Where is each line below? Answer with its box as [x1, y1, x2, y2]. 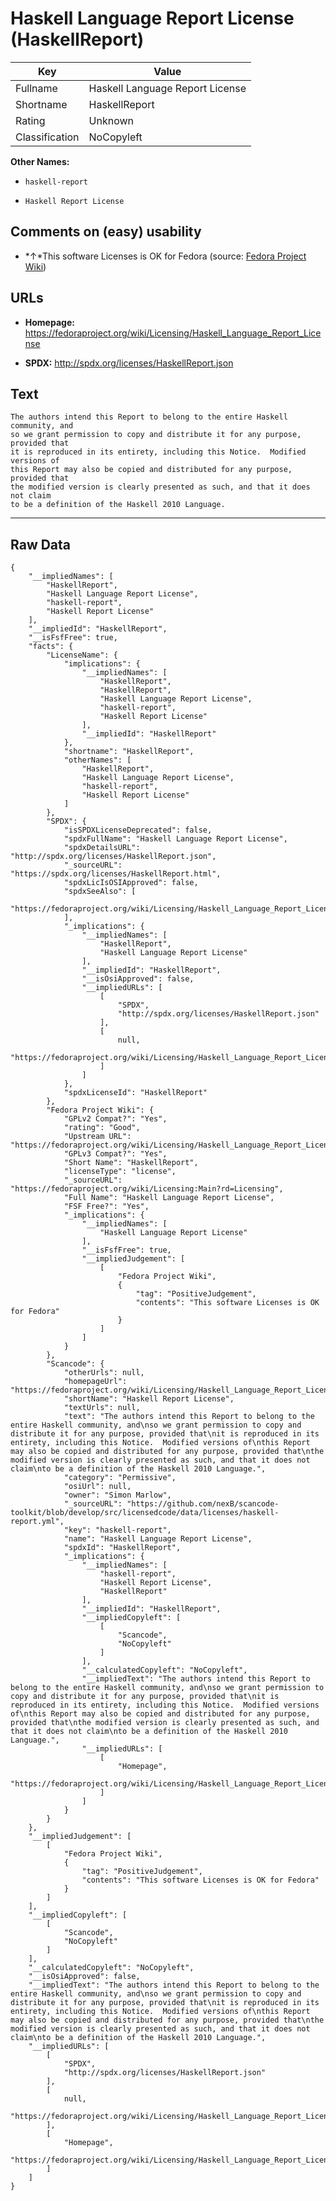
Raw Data [10, 536, 72, 553]
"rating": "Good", [63, 1123, 141, 1133]
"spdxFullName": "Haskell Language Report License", [63, 834, 288, 844]
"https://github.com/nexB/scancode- [126, 1499, 280, 1509]
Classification [15, 130, 80, 144]
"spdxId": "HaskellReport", [63, 1543, 182, 1553]
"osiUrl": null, [63, 1482, 132, 1492]
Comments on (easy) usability [10, 223, 202, 241]
